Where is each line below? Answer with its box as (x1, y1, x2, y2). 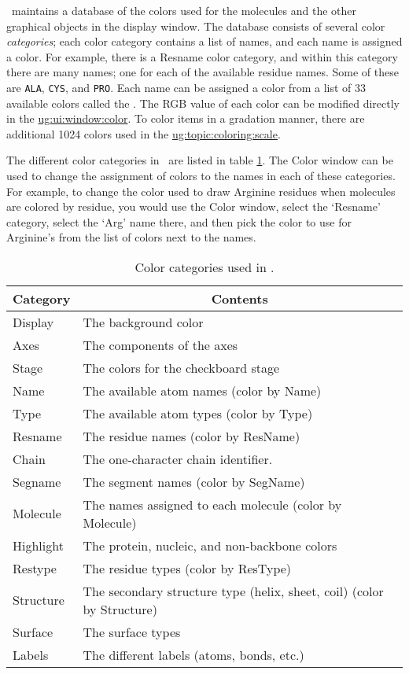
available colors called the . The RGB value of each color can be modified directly (6, 94, 400, 111)
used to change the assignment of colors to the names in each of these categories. (6, 168, 396, 183)
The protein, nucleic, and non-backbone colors (83, 536, 337, 554)
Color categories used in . (134, 257, 275, 276)
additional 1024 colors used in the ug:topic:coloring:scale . (6, 125, 281, 142)
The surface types (83, 622, 181, 641)
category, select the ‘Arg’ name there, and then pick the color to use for (6, 213, 352, 230)
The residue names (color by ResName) (83, 426, 300, 445)
